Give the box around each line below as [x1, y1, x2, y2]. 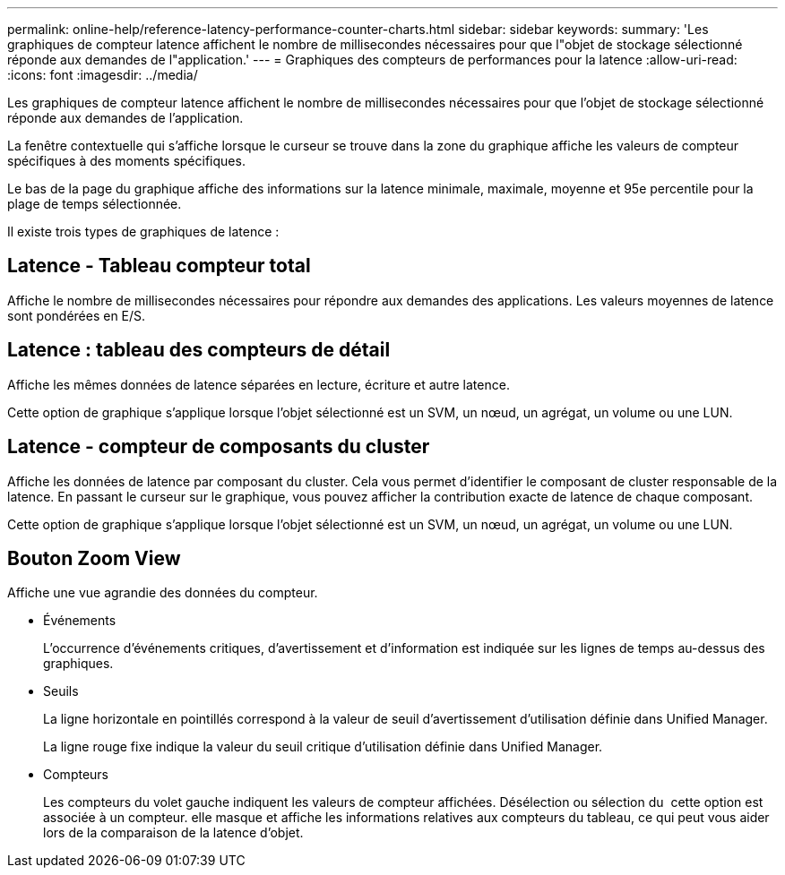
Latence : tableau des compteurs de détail [7, 339, 391, 362]
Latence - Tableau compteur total [7, 254, 311, 278]
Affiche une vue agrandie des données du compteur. [7, 585, 318, 601]
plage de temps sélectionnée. [7, 196, 182, 211]
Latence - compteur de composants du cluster [7, 435, 430, 459]
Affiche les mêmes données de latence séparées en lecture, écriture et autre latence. [7, 376, 510, 392]
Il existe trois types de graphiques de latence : [7, 224, 280, 239]
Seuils [43, 683, 79, 699]
